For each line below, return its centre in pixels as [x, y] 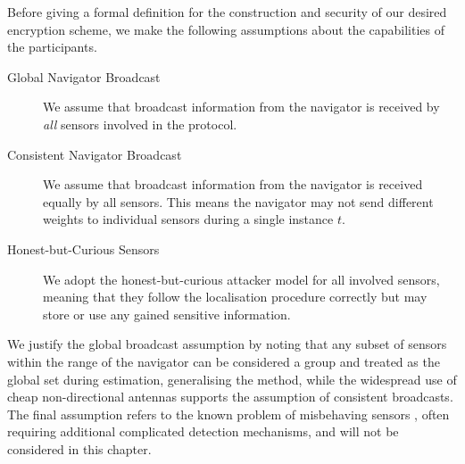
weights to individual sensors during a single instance [188, 219]
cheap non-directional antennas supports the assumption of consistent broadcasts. [230, 397]
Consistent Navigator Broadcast [95, 154]
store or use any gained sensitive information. [167, 314]
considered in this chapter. [79, 448]
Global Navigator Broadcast [84, 76]
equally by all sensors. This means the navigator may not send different [238, 201]
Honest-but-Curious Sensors [83, 249]
